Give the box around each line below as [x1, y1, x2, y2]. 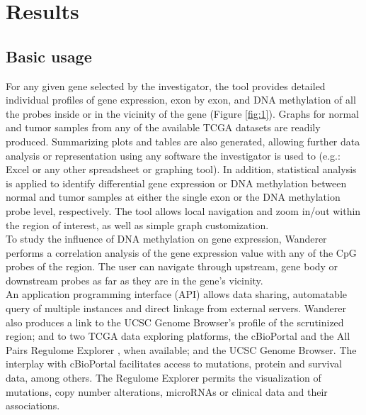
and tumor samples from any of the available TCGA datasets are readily [6, 120, 321, 135]
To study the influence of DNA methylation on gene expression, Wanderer [6, 231, 327, 246]
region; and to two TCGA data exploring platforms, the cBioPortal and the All [6, 328, 350, 343]
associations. [6, 398, 60, 413]
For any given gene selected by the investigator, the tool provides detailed [6, 78, 326, 93]
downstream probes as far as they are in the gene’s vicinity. [6, 272, 263, 287]
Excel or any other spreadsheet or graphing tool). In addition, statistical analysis [6, 162, 357, 177]
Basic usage [6, 45, 92, 67]
